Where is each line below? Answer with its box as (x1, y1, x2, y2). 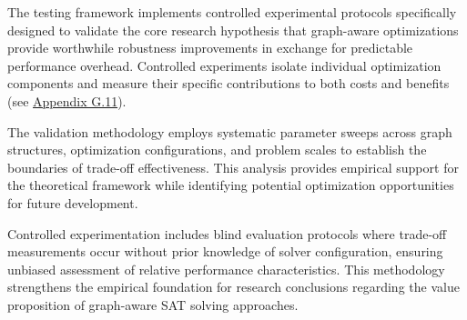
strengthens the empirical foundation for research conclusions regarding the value (7, 277, 460, 296)
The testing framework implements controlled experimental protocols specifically (7, 3, 457, 21)
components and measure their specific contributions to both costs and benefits (7, 74, 450, 93)
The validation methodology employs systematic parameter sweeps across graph (7, 122, 452, 141)
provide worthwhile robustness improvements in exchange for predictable (7, 38, 413, 57)
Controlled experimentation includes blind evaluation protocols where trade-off (7, 224, 447, 243)
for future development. (7, 193, 138, 212)
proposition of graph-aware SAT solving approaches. (7, 295, 299, 314)
